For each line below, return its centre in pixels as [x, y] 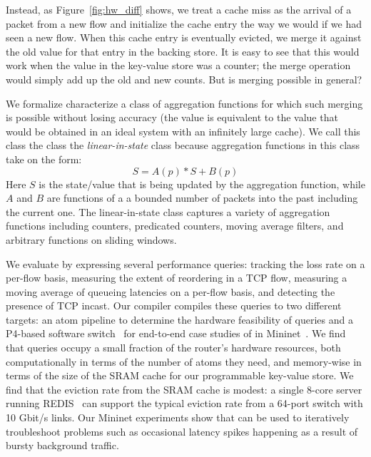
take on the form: [44, 159]
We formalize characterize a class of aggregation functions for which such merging [184, 103]
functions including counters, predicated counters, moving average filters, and [175, 226]
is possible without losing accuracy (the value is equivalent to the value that [172, 117]
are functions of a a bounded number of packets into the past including [202, 198]
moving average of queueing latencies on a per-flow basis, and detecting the [171, 291]
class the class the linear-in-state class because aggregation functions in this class [183, 145]
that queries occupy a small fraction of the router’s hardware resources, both [173, 348]
